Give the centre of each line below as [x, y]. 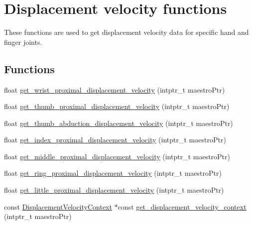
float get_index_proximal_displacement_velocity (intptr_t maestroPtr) [115, 140]
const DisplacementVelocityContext [58, 206]
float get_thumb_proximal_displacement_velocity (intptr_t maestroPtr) [117, 106]
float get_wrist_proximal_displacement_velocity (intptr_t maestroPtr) [115, 89]
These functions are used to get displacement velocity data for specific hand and [126, 32]
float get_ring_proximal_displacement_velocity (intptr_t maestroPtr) [113, 173]
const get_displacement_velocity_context [182, 206]
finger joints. [23, 42]
